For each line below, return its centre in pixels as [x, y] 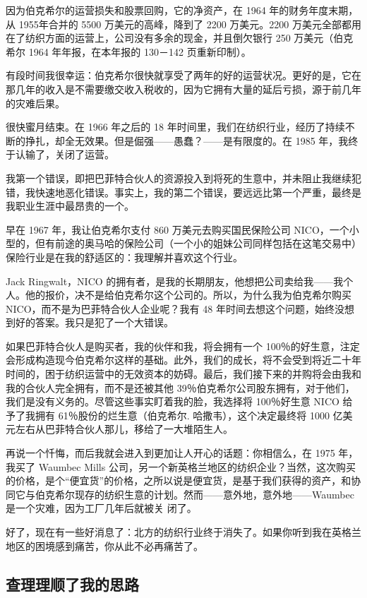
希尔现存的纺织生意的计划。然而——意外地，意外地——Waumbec [204, 494]
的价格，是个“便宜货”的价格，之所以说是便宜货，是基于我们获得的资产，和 [179, 480]
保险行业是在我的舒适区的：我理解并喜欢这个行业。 [124, 257]
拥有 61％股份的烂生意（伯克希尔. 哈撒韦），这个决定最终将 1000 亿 [189, 415]
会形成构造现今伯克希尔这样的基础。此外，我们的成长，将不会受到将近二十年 [183, 360]
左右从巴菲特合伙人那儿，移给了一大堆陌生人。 [124, 429]
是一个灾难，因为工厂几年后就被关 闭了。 [101, 508]
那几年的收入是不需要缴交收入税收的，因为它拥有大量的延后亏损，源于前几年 [183, 89]
